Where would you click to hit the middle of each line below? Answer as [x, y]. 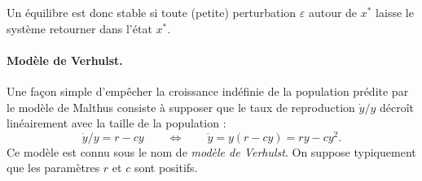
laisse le [395, 12]
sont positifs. [166, 168]
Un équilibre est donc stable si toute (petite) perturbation [152, 12]
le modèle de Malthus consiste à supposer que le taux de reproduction [181, 107]
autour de [333, 12]
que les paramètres [53, 168]
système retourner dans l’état [79, 28]
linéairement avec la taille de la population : [116, 123]
